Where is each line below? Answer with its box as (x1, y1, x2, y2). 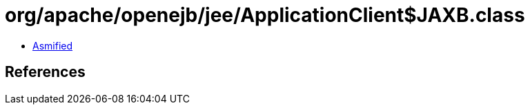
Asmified (32, 39, 73, 52)
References (5, 63, 86, 81)
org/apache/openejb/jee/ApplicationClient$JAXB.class (5, 3, 525, 27)
